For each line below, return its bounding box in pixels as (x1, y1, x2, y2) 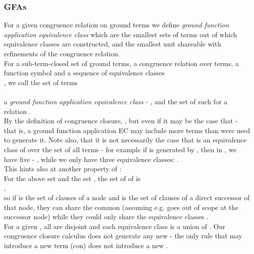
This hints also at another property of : (4, 163, 122, 174)
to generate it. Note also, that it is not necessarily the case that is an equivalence (4, 135, 247, 145)
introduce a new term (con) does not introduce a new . (4, 240, 168, 250)
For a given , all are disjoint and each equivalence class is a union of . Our (4, 221, 226, 231)
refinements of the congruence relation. (4, 48, 120, 58)
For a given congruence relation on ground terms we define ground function (4, 20, 229, 30)
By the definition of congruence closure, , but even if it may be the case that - (4, 115, 238, 126)
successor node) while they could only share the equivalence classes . (4, 211, 209, 222)
